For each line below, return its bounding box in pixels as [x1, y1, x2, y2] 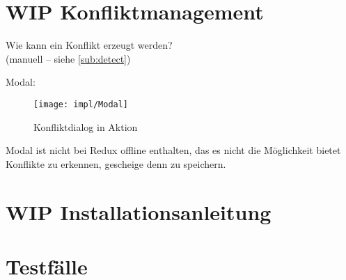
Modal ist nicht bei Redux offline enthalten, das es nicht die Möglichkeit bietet [6, 143, 341, 157]
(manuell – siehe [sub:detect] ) [6, 51, 131, 65]
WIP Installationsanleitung [6, 197, 272, 226]
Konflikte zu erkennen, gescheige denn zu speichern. [6, 156, 226, 171]
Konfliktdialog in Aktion [33, 119, 138, 134]
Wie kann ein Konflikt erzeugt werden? [6, 38, 173, 52]
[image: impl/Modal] [33, 99, 129, 109]
